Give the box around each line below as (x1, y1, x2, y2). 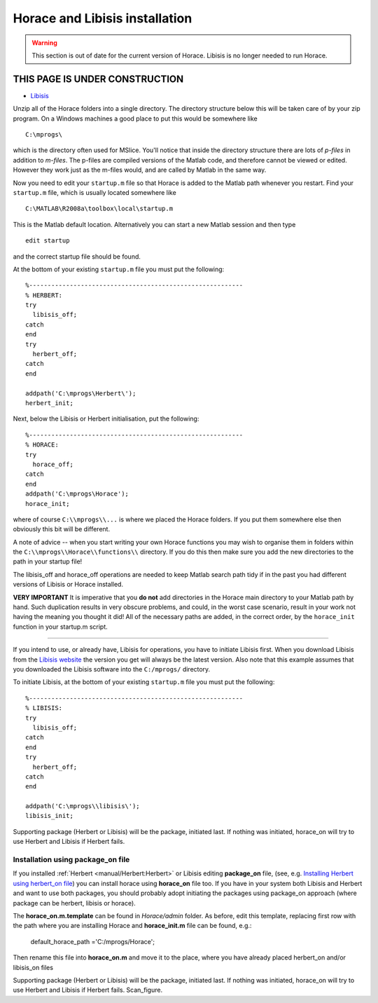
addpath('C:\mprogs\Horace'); (25, 490, 129, 498)
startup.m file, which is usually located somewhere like (13, 188, 176, 196)
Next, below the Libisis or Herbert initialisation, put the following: (13, 414, 199, 423)
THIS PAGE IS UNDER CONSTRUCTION (13, 73, 184, 85)
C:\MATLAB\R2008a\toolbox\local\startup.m (25, 205, 174, 213)
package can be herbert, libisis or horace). (13, 899, 136, 907)
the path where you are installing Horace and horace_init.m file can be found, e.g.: (13, 922, 252, 930)
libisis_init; (25, 812, 73, 820)
